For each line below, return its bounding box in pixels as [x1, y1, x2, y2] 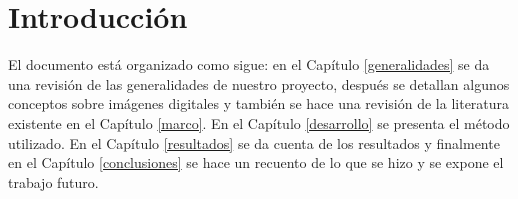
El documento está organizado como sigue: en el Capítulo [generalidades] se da [8, 54, 490, 75]
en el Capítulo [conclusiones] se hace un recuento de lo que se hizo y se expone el [8, 152, 504, 173]
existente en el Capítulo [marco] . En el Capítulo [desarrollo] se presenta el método [8, 112, 510, 133]
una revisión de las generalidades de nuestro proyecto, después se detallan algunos [8, 73, 510, 94]
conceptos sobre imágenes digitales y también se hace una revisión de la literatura [8, 93, 510, 114]
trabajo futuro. [8, 171, 99, 192]
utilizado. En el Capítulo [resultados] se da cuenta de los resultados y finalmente [8, 132, 500, 153]
